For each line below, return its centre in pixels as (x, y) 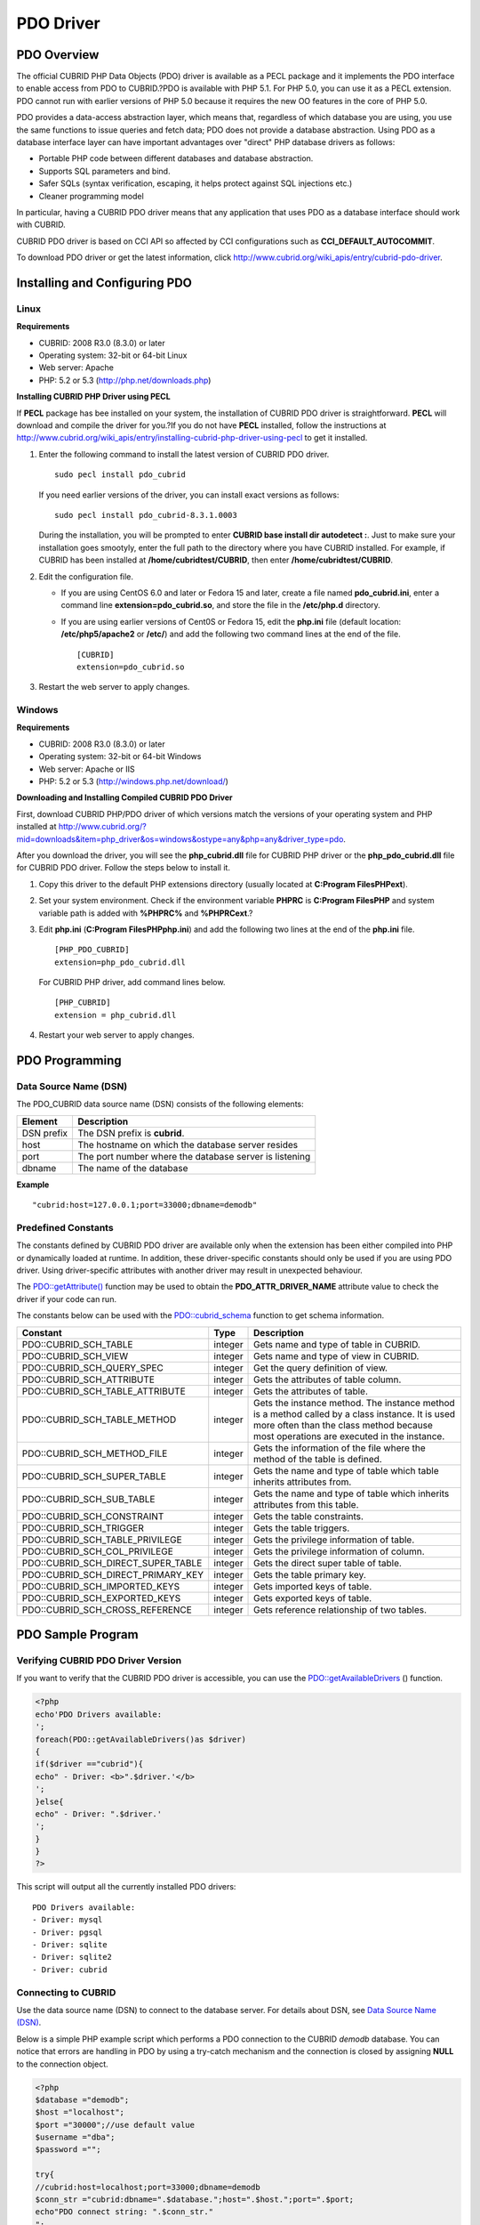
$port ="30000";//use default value (115, 2124)
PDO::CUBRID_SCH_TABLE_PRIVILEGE (102, 1540)
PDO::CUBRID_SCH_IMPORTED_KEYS (101, 1586)
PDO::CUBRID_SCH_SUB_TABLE (88, 1499)
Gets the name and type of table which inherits (352, 1493)
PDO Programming (69, 1060)
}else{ (49, 1801)
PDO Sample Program (77, 1634)
